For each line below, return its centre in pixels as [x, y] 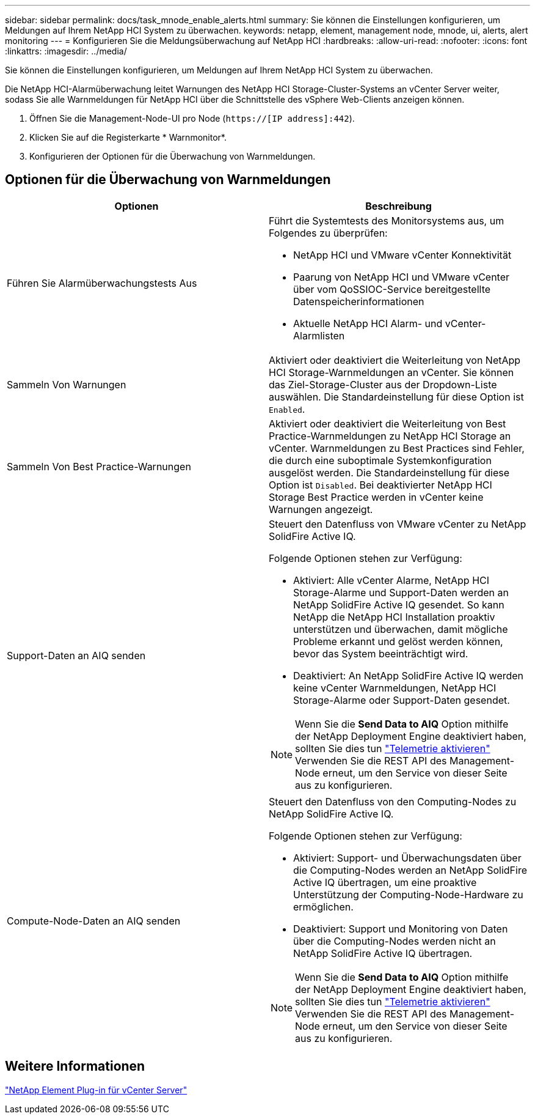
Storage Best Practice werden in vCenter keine [376, 497]
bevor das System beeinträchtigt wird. [381, 653]
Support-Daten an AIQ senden [76, 655]
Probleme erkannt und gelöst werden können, [398, 641]
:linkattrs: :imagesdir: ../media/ [66, 51]
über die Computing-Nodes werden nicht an [395, 941]
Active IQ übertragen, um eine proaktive [385, 882]
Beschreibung [399, 206]
